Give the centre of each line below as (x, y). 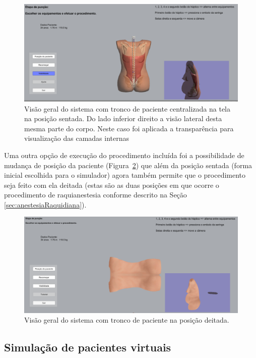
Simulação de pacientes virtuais (88, 347)
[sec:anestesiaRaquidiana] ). (45, 204)
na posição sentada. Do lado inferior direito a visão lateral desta (123, 118)
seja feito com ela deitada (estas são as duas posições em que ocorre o (112, 185)
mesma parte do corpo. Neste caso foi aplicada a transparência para (129, 128)
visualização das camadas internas (77, 138)
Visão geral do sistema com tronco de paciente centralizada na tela (127, 108)
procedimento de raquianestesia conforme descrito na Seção (95, 195)
